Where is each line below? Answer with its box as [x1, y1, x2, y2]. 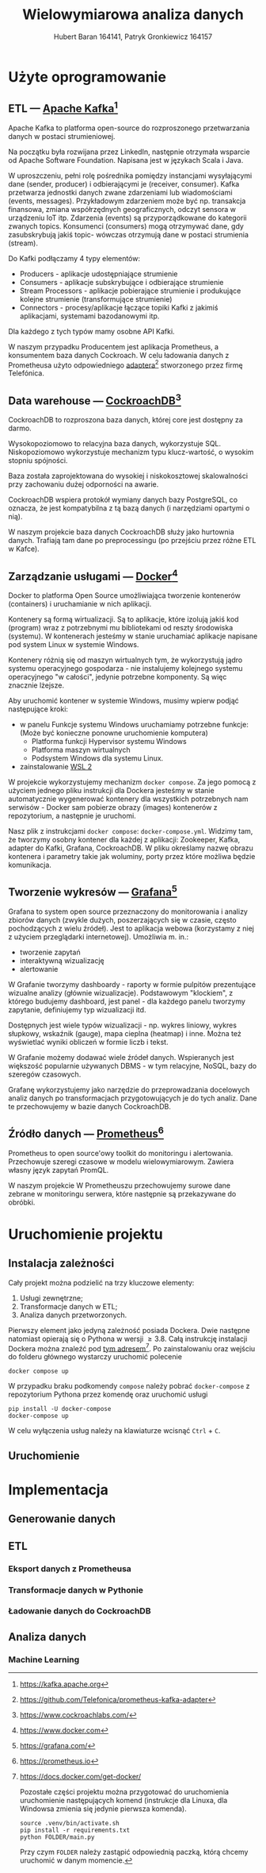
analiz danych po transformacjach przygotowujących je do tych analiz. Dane [8, 1093, 257, 1103]
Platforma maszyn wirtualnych [31, 745, 131, 755]
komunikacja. [8, 860, 51, 870]
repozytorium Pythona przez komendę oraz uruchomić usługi [8, 1389, 208, 1399]
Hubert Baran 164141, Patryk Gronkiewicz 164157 [53, 32, 212, 41]
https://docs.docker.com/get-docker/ [19, 1772, 142, 1782]
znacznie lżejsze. [8, 680, 65, 690]
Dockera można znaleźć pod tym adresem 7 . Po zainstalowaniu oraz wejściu [8, 1342, 256, 1353]
